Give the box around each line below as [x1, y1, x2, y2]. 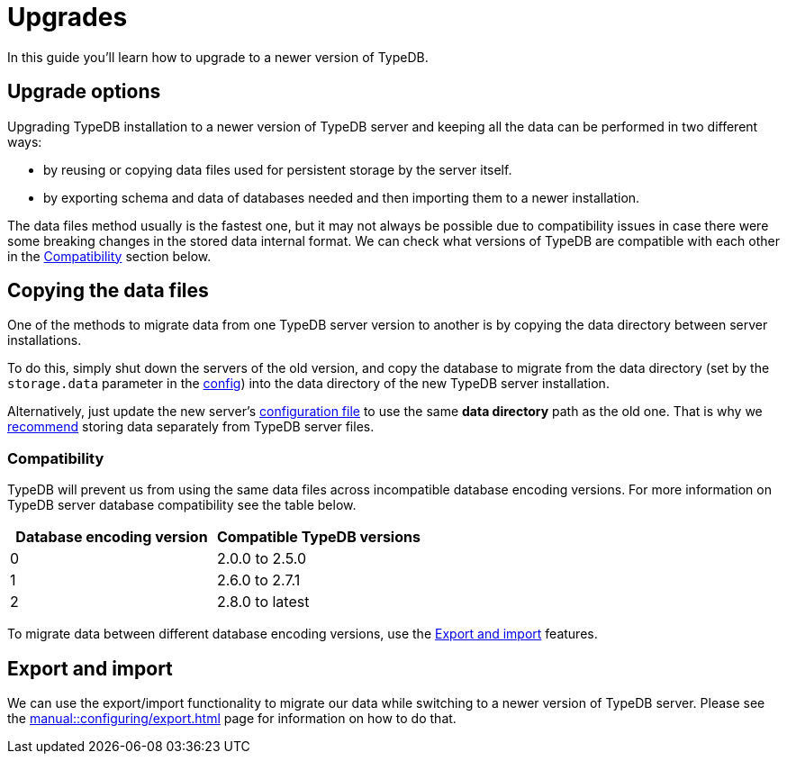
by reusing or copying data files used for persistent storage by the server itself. [43, 161, 512, 177]
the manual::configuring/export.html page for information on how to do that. [7, 711, 457, 727]
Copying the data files [7, 279, 209, 303]
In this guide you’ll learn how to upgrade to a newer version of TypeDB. [7, 49, 429, 65]
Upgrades [7, 2, 128, 32]
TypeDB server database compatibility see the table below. [7, 497, 357, 513]
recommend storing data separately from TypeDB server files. [7, 419, 375, 435]
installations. [7, 332, 82, 349]
